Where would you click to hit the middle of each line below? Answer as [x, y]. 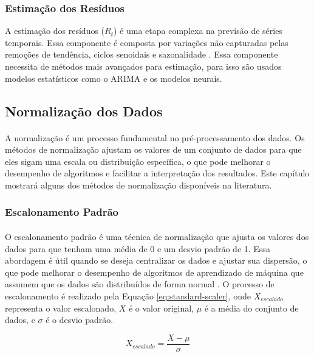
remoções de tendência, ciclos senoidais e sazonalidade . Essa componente [142, 54]
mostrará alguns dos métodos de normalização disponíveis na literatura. [138, 185]
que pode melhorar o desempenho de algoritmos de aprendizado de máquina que [154, 272]
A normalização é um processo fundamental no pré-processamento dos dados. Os [155, 137]
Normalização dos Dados [84, 111]
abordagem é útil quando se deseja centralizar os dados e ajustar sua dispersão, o [156, 260]
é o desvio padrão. [80, 320]
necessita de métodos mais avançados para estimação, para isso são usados [143, 66]
